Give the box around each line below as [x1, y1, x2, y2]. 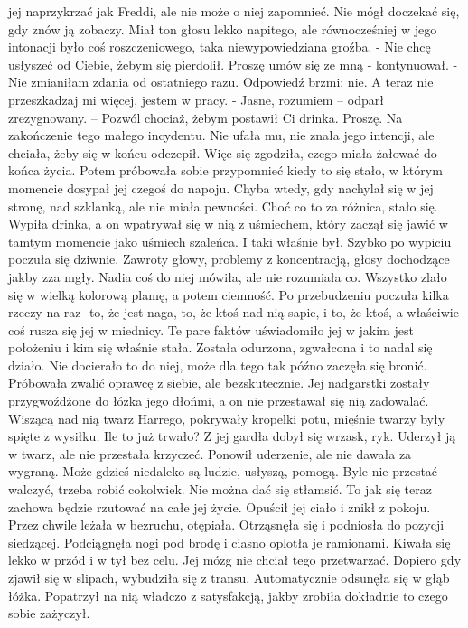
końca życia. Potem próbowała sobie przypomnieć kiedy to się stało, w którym [8, 161, 443, 180]
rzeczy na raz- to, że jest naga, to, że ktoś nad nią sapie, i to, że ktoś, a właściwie [8, 303, 459, 322]
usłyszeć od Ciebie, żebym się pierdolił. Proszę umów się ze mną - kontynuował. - [8, 54, 458, 73]
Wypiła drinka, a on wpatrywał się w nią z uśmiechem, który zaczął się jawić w [8, 214, 448, 233]
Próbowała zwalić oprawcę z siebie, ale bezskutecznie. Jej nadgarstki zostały [8, 373, 430, 392]
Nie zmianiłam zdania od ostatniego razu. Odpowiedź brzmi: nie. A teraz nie [8, 72, 434, 91]
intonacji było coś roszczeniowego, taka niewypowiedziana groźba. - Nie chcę [8, 37, 431, 56]
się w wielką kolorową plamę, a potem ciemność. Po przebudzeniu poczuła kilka [8, 285, 449, 304]
